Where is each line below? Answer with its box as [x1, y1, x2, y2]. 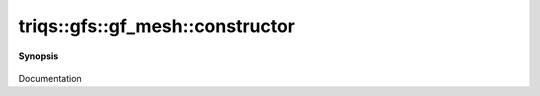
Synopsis [18, 50, 59, 62]
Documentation [18, 72, 82, 84]
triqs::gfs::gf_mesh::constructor [18, 15, 295, 37]
